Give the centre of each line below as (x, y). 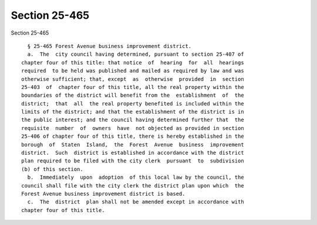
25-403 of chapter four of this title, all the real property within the (133, 87)
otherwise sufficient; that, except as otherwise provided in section (133, 79)
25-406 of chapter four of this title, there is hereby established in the (133, 137)
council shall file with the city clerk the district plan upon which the (133, 185)
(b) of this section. (52, 169)
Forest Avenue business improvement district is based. (103, 194)
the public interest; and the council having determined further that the (133, 120)
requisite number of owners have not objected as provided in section (133, 128)
